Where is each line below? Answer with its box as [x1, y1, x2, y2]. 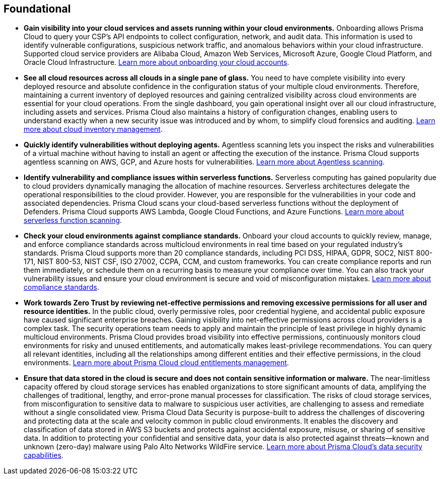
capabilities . [24, 451, 63, 460]
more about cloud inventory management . [24, 125, 163, 134]
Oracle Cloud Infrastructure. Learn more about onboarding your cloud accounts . [24, 58, 289, 67]
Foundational [4, 3, 71, 15]
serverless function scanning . [24, 216, 122, 225]
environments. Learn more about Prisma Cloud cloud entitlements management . [24, 358, 289, 367]
